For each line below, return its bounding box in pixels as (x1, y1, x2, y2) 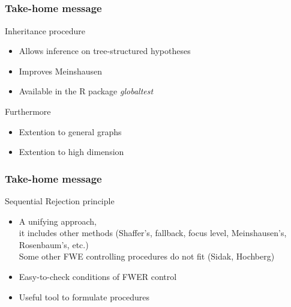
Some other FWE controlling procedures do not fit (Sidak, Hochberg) (19, 250, 275, 263)
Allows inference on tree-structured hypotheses (19, 44, 191, 57)
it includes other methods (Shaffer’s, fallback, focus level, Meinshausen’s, (19, 226, 287, 239)
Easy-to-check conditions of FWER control (19, 270, 177, 283)
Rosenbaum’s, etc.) (19, 238, 89, 251)
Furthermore (5, 105, 51, 118)
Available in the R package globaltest (19, 85, 154, 97)
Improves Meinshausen (19, 64, 103, 77)
